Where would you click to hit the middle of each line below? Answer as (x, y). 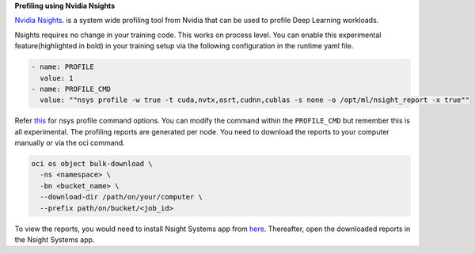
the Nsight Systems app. (55, 240)
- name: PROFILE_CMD (71, 89)
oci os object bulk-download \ (92, 164)
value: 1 (57, 78)
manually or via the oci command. (70, 143)
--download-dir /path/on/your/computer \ (122, 197)
